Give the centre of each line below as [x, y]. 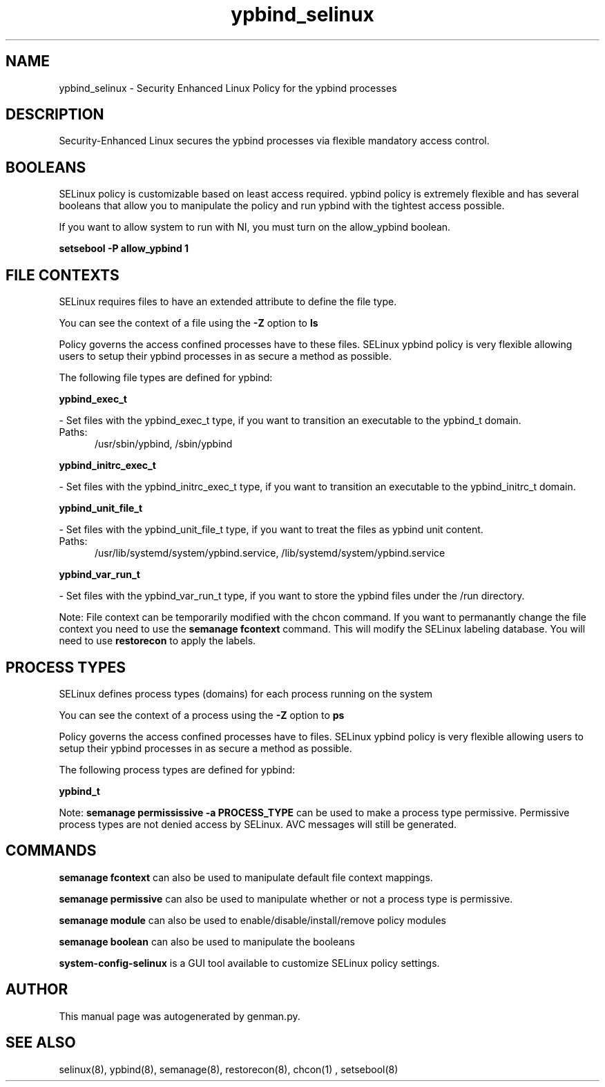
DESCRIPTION [55, 115]
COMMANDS [51, 851]
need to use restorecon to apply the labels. [157, 641]
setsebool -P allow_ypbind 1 [124, 249]
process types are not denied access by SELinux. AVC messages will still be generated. [258, 824]
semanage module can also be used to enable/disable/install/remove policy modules [253, 920]
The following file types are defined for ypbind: [166, 378]
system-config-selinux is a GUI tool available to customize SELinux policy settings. [249, 963]
